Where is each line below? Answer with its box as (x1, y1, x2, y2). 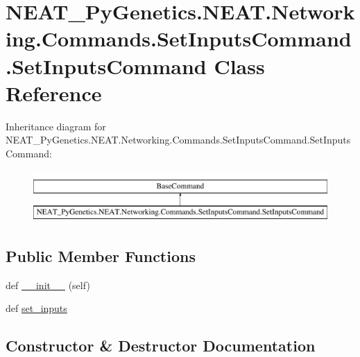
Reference (6, 78, 102, 107)
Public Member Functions (6, 245, 196, 267)
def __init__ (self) (6, 277, 90, 292)
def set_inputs (6, 301, 67, 315)
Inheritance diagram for (6, 119, 106, 133)
